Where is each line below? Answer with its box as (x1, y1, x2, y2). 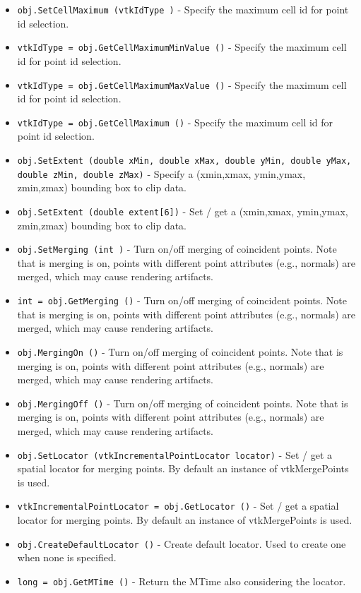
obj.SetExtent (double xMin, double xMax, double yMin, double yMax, (17, 156, 352, 166)
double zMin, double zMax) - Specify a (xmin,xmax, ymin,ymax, (17, 166, 306, 181)
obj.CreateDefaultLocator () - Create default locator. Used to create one (17, 536, 346, 551)
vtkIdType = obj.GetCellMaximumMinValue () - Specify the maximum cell (17, 40, 347, 54)
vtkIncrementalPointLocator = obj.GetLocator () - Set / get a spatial (17, 498, 339, 513)
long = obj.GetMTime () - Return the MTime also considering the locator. (17, 573, 346, 588)
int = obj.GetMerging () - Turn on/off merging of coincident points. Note (17, 293, 347, 307)
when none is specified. (17, 550, 117, 565)
